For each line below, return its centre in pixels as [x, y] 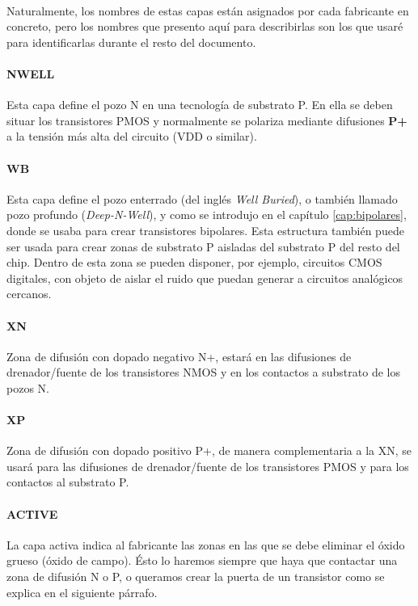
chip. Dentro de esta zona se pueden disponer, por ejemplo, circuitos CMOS [194, 262]
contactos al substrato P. [68, 482]
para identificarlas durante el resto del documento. [131, 42]
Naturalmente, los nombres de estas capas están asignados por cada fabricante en [208, 10]
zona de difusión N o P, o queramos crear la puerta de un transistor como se [196, 577]
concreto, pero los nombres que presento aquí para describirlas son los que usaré [205, 26]
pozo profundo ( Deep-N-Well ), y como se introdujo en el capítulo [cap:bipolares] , [207, 215]
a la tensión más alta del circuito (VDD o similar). [132, 136]
